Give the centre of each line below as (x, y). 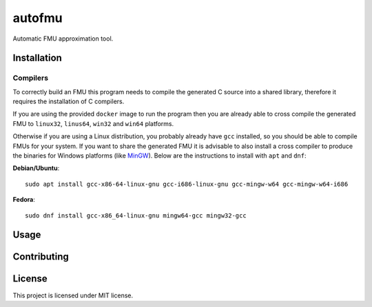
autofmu (38, 18)
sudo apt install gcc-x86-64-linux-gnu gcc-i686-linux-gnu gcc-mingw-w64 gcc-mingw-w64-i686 (187, 184)
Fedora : (24, 200)
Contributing (41, 257)
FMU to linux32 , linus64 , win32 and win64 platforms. (93, 123)
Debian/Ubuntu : (36, 168)
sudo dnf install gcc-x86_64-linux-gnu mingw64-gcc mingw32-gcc (136, 215)
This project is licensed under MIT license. (73, 295)
